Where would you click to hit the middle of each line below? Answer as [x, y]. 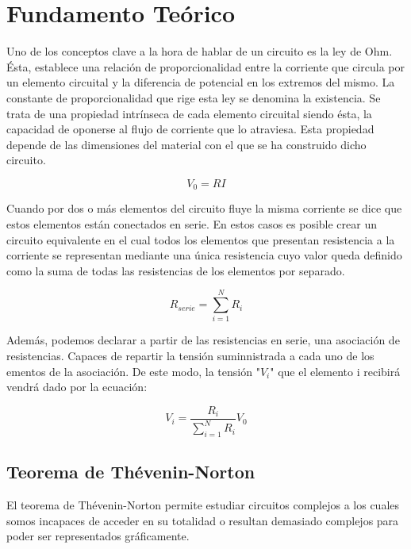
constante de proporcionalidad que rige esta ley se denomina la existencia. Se [194, 97]
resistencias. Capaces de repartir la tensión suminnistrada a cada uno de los [190, 356]
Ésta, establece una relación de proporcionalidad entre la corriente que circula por [205, 66]
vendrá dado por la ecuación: [77, 387]
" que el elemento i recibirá [335, 371]
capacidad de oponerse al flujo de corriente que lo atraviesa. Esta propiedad [190, 129]
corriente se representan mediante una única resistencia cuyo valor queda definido [204, 255]
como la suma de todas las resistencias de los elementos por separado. [176, 270]
